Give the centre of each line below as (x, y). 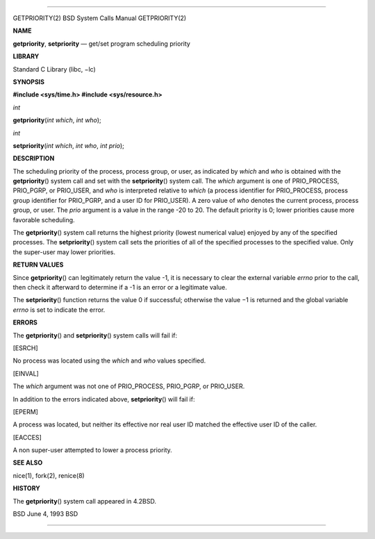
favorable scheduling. (44, 219)
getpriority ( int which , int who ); (57, 120)
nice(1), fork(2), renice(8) (49, 475)
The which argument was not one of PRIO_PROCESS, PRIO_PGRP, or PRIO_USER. (129, 386)
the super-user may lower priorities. (64, 252)
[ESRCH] (25, 348)
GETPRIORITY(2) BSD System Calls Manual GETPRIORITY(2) (100, 18)
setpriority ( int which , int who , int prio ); (69, 145)
